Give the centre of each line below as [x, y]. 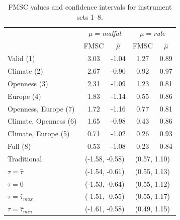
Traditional [25, 158]
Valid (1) [21, 58]
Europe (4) [24, 96]
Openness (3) [28, 83]
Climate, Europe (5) [39, 133]
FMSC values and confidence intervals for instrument [90, 7]
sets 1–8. [90, 16]
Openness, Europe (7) [41, 108]
